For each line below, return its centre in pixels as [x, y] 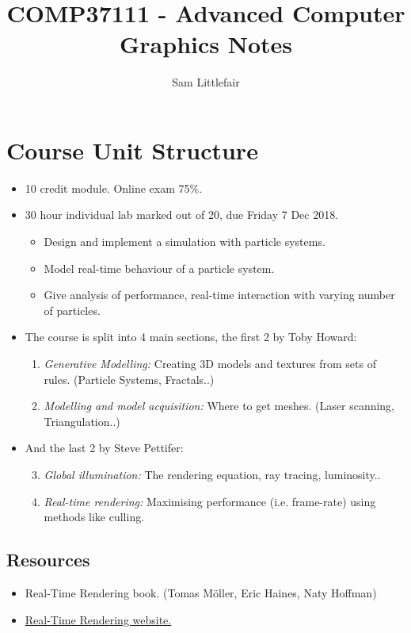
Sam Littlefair [206, 82]
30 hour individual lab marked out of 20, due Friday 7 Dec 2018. [182, 215]
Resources [48, 560]
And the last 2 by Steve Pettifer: [104, 448]
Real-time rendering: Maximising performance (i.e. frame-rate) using [210, 501]
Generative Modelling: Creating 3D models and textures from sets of [210, 363]
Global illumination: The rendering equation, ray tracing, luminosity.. [212, 474]
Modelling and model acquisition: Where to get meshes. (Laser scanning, [219, 406]
